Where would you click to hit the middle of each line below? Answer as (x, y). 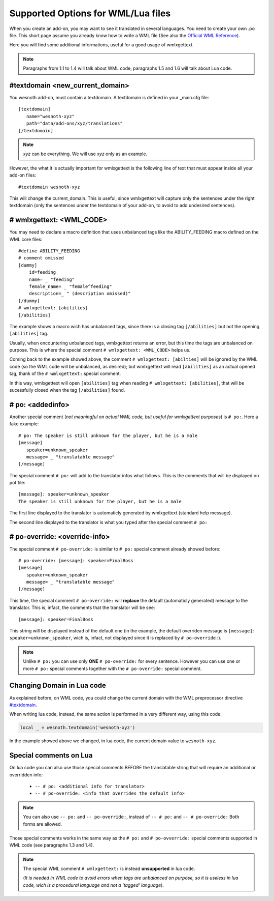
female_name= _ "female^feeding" (71, 286)
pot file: (17, 483)
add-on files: (23, 175)
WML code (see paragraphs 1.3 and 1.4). (52, 845)
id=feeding (42, 272)
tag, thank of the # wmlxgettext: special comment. (65, 373)
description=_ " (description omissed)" (80, 294)
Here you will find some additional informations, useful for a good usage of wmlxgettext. (101, 45)
